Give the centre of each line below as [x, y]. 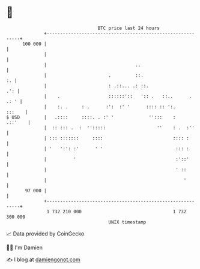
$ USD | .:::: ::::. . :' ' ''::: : [91, 117]
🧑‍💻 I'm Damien [25, 247]
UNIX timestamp [127, 222]
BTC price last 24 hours [129, 28]
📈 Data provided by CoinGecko [45, 234]
